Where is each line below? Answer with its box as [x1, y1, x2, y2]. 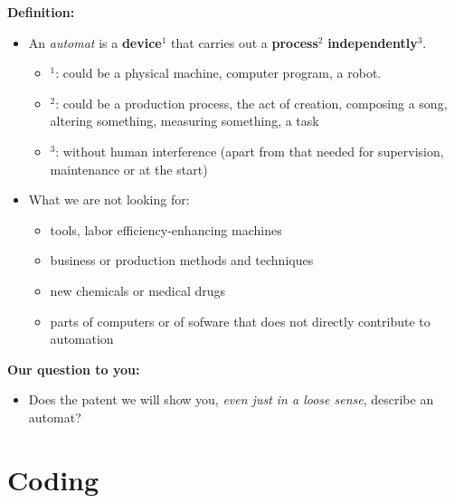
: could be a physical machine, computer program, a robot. [55, 63, 382, 82]
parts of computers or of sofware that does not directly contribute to [50, 311, 430, 330]
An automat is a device [28, 33, 162, 52]
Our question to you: [7, 359, 140, 378]
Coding [7, 460, 99, 498]
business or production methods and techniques [50, 251, 314, 270]
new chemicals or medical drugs [50, 280, 226, 299]
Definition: [7, 3, 75, 21]
